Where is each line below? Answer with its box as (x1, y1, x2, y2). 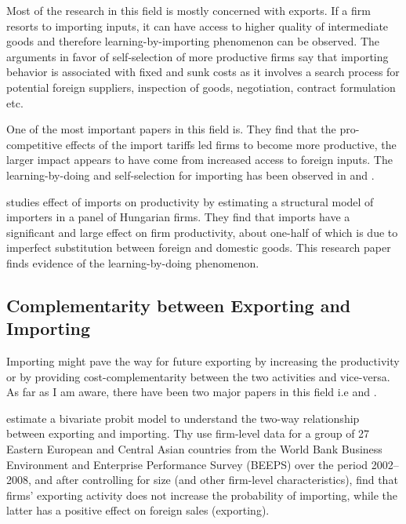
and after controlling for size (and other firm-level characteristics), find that (34, 471, 398, 488)
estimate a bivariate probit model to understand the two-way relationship (6, 409, 360, 426)
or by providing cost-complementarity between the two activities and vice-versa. (6, 368, 390, 384)
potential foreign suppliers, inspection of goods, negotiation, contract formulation (6, 78, 396, 95)
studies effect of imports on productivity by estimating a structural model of (6, 193, 374, 209)
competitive (6, 136, 63, 152)
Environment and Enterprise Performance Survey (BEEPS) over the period (6, 456, 368, 472)
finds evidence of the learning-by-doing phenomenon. (6, 254, 259, 271)
